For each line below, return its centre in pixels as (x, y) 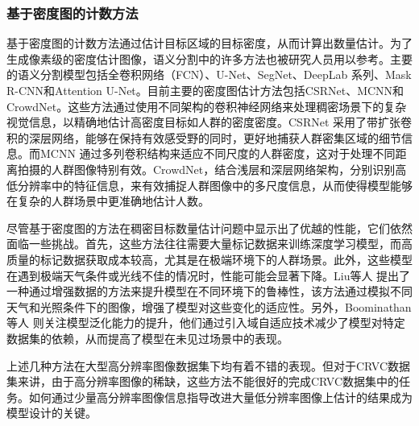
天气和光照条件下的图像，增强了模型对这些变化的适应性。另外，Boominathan (209, 306)
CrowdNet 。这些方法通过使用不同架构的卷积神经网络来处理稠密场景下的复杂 (207, 106)
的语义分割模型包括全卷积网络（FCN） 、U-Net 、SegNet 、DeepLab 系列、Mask (209, 74)
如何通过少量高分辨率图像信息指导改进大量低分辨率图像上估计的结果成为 (220, 397)
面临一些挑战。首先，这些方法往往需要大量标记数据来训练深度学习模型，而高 (209, 244)
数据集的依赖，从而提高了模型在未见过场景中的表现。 (147, 338)
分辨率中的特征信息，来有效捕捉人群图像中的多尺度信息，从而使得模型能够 (215, 185)
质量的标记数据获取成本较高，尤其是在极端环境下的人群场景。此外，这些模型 (209, 259)
